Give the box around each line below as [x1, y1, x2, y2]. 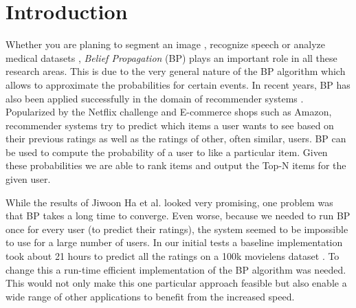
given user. [5, 172, 51, 186]
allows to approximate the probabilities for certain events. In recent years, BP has [5, 77, 351, 91]
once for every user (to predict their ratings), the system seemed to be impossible [5, 221, 348, 236]
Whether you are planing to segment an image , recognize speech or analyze [5, 37, 325, 52]
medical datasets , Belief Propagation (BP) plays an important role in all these [5, 50, 337, 65]
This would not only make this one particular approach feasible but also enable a [5, 276, 347, 290]
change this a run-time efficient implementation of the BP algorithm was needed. [5, 262, 346, 276]
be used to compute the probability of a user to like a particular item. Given [5, 144, 328, 159]
